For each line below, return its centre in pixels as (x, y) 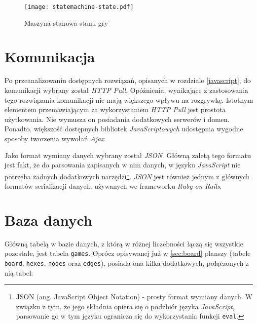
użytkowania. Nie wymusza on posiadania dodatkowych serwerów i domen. (117, 119)
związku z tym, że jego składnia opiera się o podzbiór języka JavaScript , (125, 306)
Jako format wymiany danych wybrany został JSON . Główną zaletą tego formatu (128, 155)
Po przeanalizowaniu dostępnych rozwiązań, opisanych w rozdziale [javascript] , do (128, 80)
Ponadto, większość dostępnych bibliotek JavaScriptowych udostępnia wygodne (124, 129)
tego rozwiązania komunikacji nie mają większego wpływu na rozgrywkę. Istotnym (129, 100)
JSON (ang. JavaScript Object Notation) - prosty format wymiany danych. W (134, 297)
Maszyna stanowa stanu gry (66, 22)
